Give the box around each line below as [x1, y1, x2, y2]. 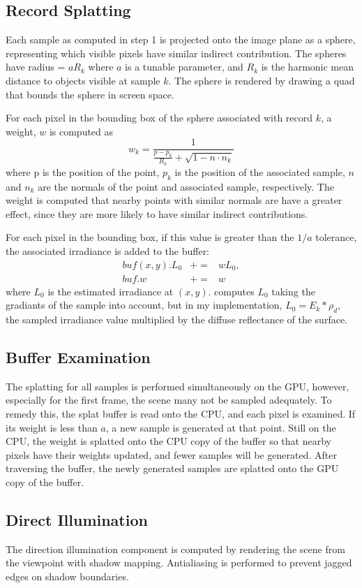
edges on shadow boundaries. [6, 568, 129, 583]
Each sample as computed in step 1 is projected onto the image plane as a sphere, [6, 32, 356, 47]
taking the [271, 284, 315, 298]
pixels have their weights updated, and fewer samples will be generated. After [6, 447, 337, 462]
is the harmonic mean [261, 59, 354, 74]
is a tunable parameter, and [125, 59, 243, 74]
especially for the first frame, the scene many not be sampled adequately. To [6, 392, 332, 407]
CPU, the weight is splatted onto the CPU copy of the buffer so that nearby [6, 434, 331, 448]
